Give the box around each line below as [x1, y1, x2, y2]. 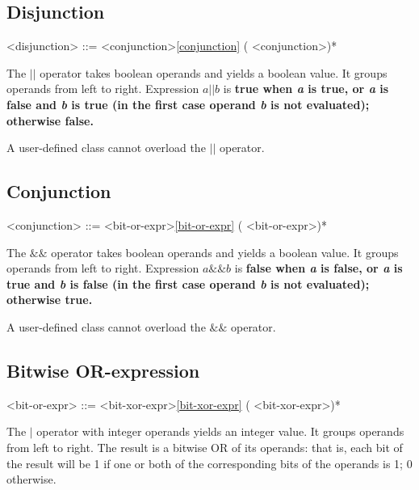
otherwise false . [6, 112, 94, 129]
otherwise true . [6, 291, 93, 308]
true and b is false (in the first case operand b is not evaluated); [6, 275, 370, 292]
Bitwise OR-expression [6, 357, 200, 382]
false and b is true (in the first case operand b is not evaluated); [6, 95, 370, 112]
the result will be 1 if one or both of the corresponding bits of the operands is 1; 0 [6, 454, 413, 471]
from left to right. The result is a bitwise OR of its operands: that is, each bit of [6, 438, 403, 455]
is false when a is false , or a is [234, 260, 403, 277]
